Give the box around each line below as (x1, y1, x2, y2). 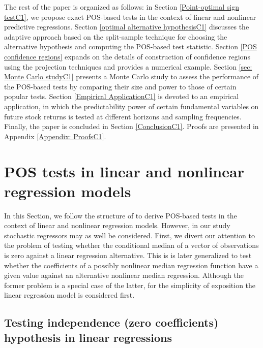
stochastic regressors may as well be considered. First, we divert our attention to (4, 230, 255, 240)
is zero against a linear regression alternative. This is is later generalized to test (4, 250, 252, 260)
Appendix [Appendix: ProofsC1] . (4, 131, 106, 141)
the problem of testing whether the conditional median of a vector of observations (4, 240, 259, 250)
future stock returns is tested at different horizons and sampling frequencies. (4, 111, 242, 121)
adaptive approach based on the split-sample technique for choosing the (4, 31, 227, 42)
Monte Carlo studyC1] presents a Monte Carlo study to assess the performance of (4, 71, 259, 82)
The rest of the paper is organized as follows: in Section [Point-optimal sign (4, 2, 239, 12)
